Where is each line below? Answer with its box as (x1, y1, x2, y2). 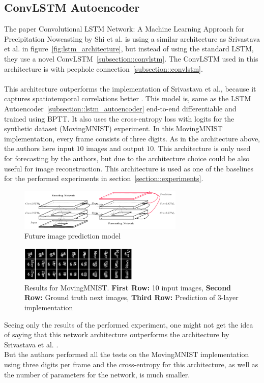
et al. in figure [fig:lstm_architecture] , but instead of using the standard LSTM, (4, 43, 254, 54)
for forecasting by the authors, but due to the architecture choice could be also (4, 153, 250, 163)
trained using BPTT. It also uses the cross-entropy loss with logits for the (4, 113, 234, 124)
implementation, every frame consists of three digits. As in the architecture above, (4, 133, 260, 143)
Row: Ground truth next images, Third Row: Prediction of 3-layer (24, 292, 239, 303)
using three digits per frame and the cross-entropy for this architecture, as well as (4, 359, 258, 369)
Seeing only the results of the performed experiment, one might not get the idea (4, 319, 253, 330)
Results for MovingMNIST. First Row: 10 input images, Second (24, 282, 231, 292)
